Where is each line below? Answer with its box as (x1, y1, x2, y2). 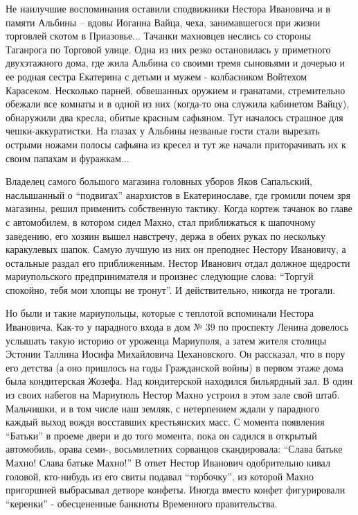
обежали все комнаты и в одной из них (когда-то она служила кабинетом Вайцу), (6, 96, 350, 111)
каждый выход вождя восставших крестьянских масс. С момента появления (6, 414, 325, 429)
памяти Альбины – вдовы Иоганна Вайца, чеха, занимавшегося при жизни (6, 15, 321, 29)
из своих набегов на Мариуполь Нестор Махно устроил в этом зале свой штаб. (6, 387, 340, 402)
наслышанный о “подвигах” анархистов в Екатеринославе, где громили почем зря (6, 187, 351, 202)
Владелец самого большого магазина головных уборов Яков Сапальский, (6, 174, 312, 189)
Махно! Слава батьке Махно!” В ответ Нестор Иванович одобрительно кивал (6, 455, 330, 469)
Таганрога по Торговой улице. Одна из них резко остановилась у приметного (6, 42, 331, 56)
